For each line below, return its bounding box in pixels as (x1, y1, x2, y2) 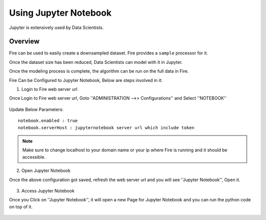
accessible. (22, 154, 46, 160)
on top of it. (9, 204, 33, 210)
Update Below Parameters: (9, 106, 64, 112)
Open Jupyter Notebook (21, 167, 71, 174)
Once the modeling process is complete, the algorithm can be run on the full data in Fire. (9, 68, 189, 74)
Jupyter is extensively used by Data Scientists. (9, 25, 104, 30)
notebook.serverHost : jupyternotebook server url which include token (18, 125, 195, 130)
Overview (9, 37, 40, 46)
